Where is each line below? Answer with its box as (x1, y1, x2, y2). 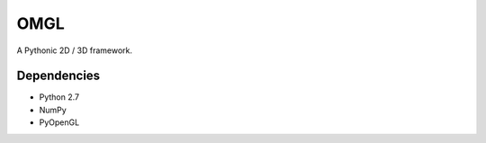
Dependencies (16, 68, 101, 84)
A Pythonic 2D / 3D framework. (16, 45, 133, 56)
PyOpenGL (39, 117, 80, 128)
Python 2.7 (39, 92, 80, 103)
